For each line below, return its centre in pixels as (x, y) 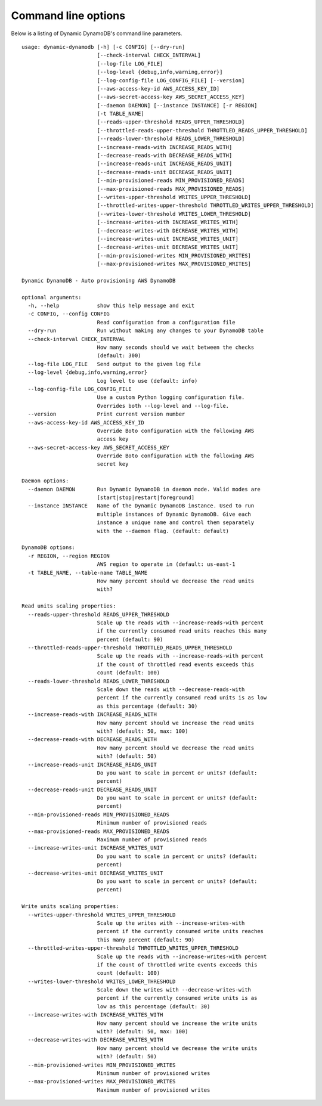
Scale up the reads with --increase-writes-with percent (182, 956)
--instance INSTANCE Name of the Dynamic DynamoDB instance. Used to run (141, 506)
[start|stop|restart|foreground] (146, 498)
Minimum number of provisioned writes (154, 1073)
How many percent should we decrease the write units (177, 1048)
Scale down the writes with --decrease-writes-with (174, 990)
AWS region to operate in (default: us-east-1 (166, 564)
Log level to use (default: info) (147, 381)
